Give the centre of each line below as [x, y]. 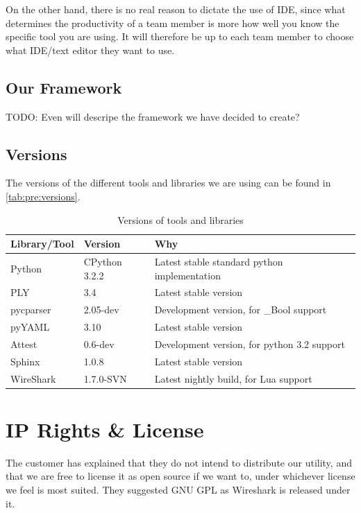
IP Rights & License [105, 429]
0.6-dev [99, 344]
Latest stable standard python [219, 261]
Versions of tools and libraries [180, 219]
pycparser [31, 310]
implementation [187, 275]
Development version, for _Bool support [241, 310]
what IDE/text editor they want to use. [90, 50]
